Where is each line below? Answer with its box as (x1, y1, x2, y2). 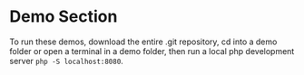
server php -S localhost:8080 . (9, 55, 124, 66)
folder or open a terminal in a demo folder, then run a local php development (9, 45, 295, 56)
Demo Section (9, 6, 118, 27)
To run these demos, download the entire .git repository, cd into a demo (9, 36, 278, 47)
